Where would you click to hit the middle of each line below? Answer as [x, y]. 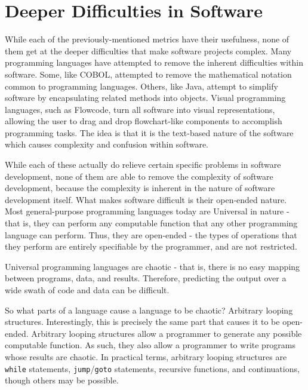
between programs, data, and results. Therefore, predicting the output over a [146, 278]
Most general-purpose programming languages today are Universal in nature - [147, 211]
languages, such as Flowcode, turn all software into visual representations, [140, 109]
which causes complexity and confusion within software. [107, 144]
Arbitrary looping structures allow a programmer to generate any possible [167, 333]
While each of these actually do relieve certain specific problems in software [143, 165]
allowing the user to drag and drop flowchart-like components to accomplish [144, 121]
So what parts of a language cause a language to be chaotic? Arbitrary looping [149, 310]
